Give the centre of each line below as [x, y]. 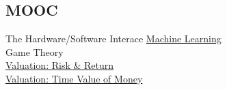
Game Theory [35, 51]
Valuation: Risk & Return [60, 65]
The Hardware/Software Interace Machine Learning [113, 39]
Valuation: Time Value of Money [74, 78]
